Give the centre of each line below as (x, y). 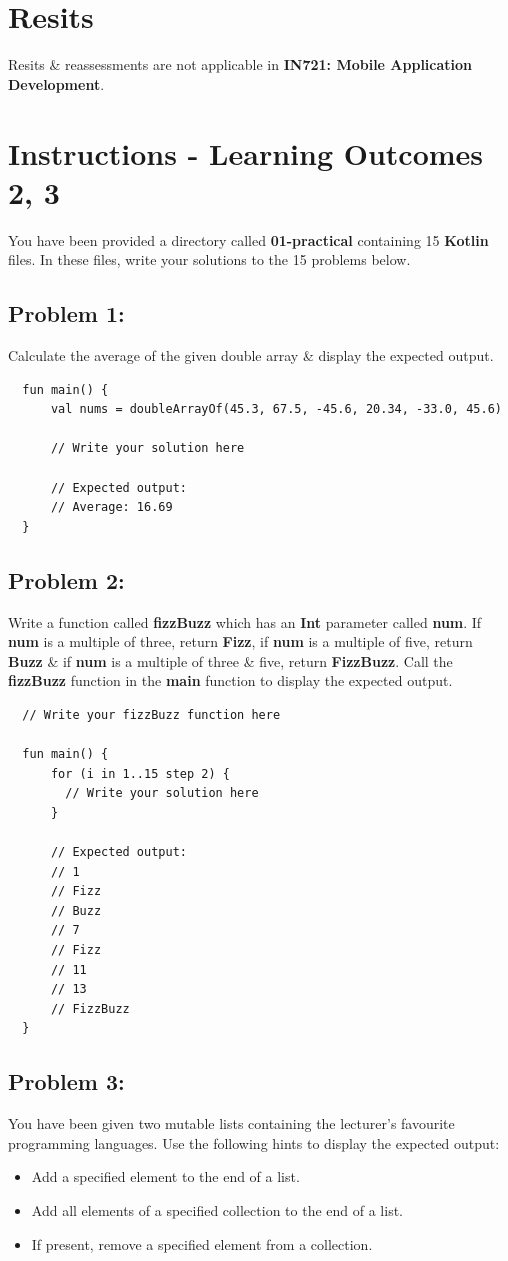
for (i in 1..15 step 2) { (140, 773)
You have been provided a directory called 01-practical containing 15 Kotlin (248, 239)
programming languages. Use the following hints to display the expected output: (254, 1142)
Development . (56, 83)
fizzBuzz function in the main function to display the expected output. (230, 680)
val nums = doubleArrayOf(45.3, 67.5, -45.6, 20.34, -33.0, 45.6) (276, 409)
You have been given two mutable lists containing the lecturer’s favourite (231, 1123)
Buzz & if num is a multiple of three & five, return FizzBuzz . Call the (230, 660)
